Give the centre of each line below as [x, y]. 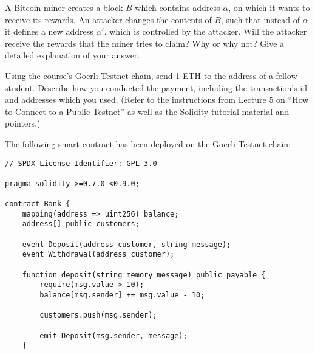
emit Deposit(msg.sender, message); [113, 335]
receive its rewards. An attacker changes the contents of [108, 19]
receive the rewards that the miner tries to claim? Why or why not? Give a [145, 43]
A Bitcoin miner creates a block [64, 7]
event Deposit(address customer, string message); [127, 244]
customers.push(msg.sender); [98, 315]
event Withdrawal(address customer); [98, 255]
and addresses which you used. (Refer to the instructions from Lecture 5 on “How [157, 99]
